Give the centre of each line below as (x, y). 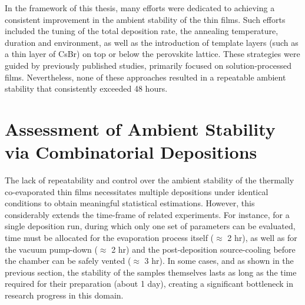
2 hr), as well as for (262, 238)
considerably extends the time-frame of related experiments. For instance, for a (147, 214)
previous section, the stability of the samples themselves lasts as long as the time (151, 272)
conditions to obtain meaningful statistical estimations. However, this (130, 203)
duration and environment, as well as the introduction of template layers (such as (152, 42)
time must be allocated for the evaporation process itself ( (110, 238)
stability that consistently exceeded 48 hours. (86, 88)
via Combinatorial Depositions (131, 152)
